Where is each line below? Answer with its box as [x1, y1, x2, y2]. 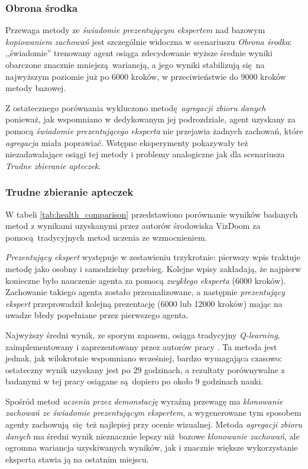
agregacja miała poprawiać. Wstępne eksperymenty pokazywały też [5, 136, 248, 148]
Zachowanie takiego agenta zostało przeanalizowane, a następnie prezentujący [5, 286, 285, 298]
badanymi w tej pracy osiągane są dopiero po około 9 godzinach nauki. [5, 375, 264, 387]
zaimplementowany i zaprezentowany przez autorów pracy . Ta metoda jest [5, 340, 277, 352]
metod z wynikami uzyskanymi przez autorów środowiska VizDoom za [5, 219, 261, 232]
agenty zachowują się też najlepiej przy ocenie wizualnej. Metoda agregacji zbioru [5, 418, 303, 431]
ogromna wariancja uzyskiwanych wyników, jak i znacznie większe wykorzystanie [5, 441, 298, 454]
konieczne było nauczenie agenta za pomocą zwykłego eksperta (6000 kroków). [5, 274, 286, 286]
